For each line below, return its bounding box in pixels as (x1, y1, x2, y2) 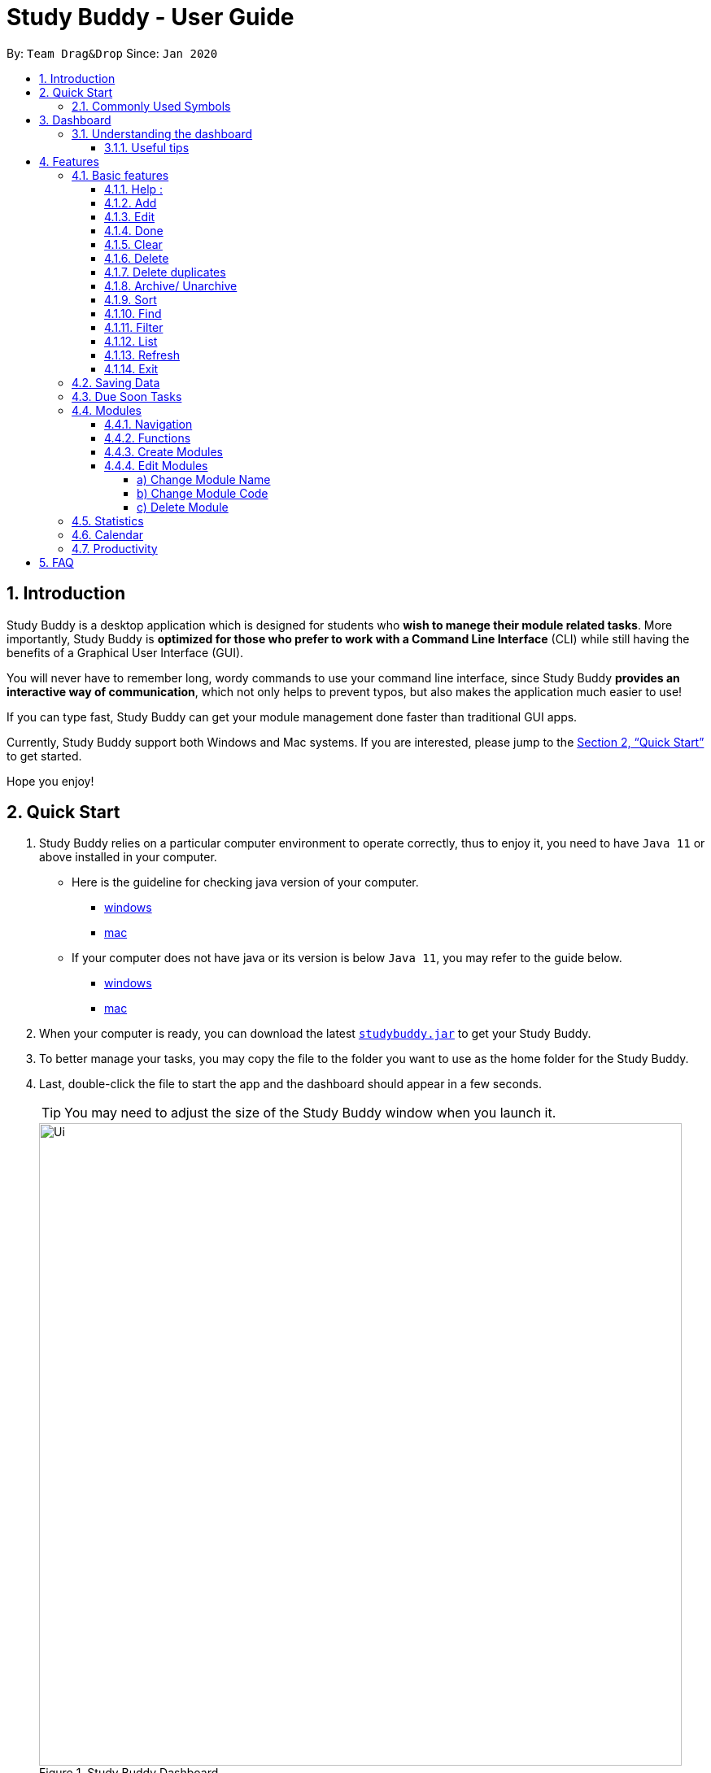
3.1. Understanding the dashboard (72, 126, 253, 141)
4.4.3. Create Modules (104, 444, 223, 459)
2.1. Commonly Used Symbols (72, 98, 231, 113)
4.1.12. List (104, 333, 158, 348)
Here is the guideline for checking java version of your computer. (72, 875, 419, 890)
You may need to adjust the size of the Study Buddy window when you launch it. (64, 1104, 556, 1122)
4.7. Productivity (72, 541, 158, 555)
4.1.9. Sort (104, 292, 157, 307)
